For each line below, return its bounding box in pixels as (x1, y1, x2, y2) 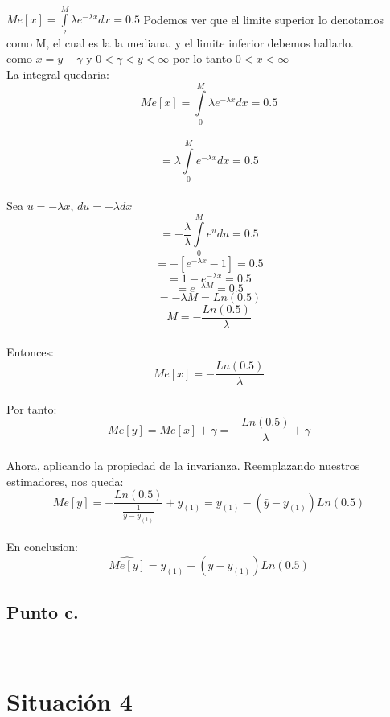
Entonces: (6, 344, 54, 361)
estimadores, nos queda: (6, 472, 124, 489)
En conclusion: (6, 538, 78, 555)
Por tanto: (6, 400, 57, 417)
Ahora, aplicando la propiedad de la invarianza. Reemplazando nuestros (6, 456, 360, 473)
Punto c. (6, 600, 79, 624)
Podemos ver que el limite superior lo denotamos (143, 10, 384, 27)
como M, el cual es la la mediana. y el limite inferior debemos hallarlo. (6, 34, 354, 51)
